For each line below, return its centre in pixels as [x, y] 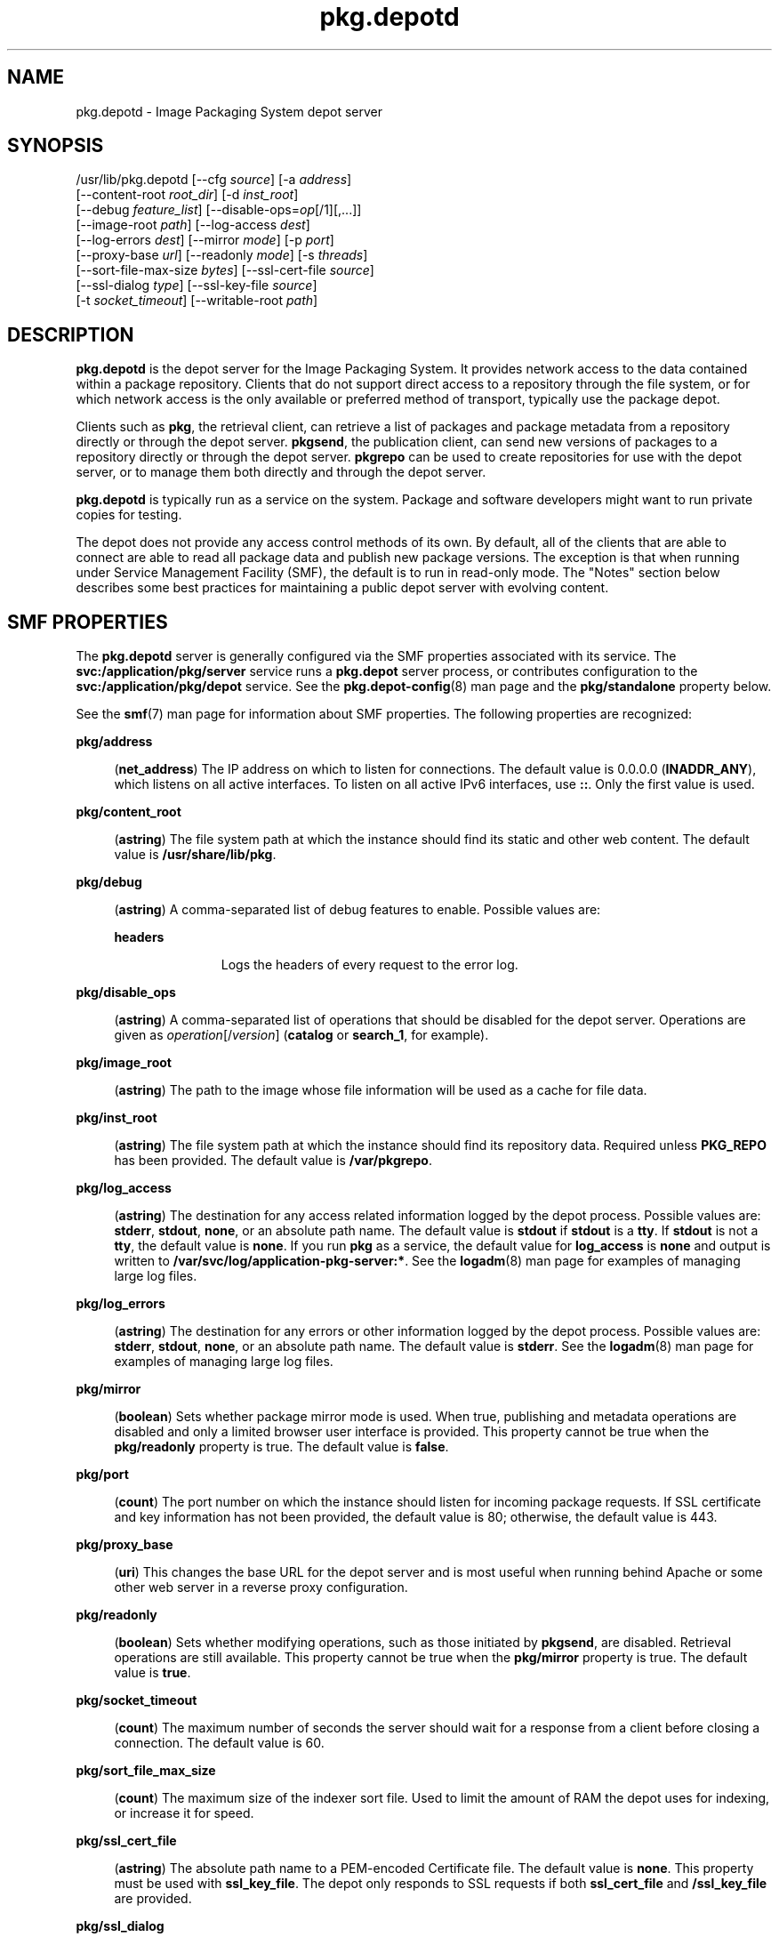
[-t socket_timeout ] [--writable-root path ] [197, 301]
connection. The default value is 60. [219, 1743]
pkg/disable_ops [126, 993]
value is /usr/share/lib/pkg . [195, 855]
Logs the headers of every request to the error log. [369, 965]
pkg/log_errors [120, 1304]
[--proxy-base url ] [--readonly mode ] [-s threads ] [222, 255]
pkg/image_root [124, 1063]
